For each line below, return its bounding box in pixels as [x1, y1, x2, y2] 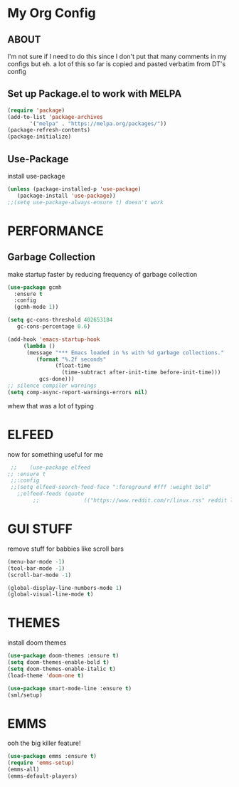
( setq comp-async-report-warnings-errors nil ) [7, 389, 148, 396]
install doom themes [7, 638, 67, 647]
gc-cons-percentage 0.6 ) [16, 323, 91, 330]
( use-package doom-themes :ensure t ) [7, 653, 119, 660]
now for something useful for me [7, 450, 103, 458]
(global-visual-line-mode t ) [7, 591, 94, 598]
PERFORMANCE [7, 223, 104, 239]
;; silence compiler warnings [7, 382, 97, 389]
